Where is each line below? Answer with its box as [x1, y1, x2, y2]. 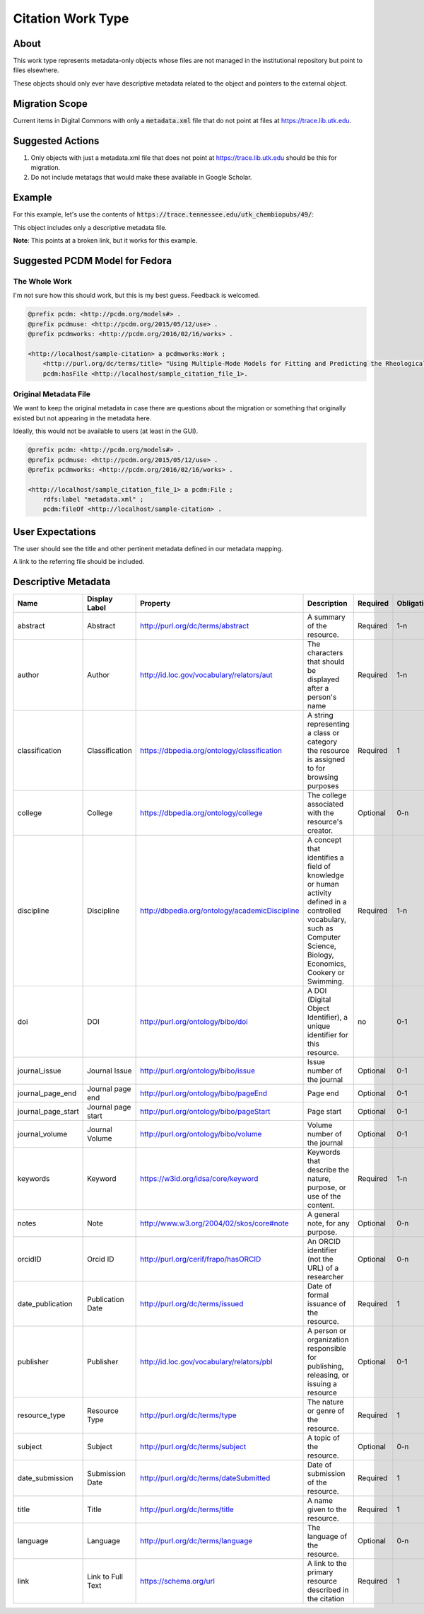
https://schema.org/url [140, 1576, 216, 1586]
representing [307, 719, 350, 729]
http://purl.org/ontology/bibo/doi [140, 1017, 248, 1027]
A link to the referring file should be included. [13, 558, 145, 566]
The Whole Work [13, 276, 72, 286]
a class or [307, 728, 340, 738]
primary [307, 1567, 334, 1577]
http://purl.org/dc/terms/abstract [140, 621, 249, 631]
